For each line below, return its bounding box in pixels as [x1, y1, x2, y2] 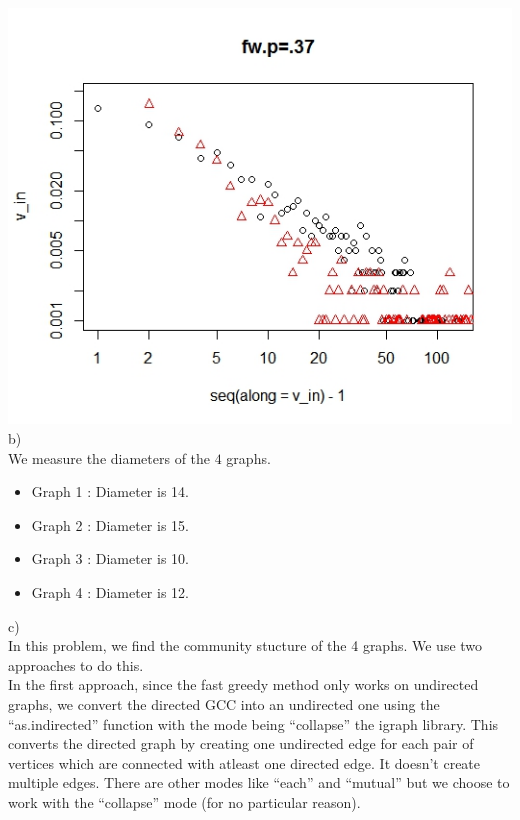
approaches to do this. [8, 654, 144, 675]
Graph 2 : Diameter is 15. [31, 514, 189, 535]
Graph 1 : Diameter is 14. [31, 481, 189, 502]
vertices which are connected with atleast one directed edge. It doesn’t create [8, 752, 481, 773]
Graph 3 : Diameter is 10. [31, 548, 189, 569]
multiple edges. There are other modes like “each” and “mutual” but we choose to [8, 772, 510, 793]
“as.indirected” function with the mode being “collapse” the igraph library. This [8, 713, 499, 734]
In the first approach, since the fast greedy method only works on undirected [8, 674, 479, 695]
